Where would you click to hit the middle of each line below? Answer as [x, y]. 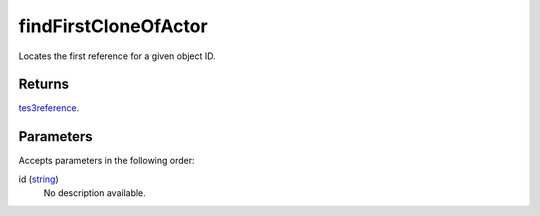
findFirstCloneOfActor [113, 26]
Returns [44, 84]
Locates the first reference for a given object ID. [117, 56]
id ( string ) [38, 179]
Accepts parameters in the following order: [106, 161]
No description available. [95, 193]
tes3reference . [49, 108]
